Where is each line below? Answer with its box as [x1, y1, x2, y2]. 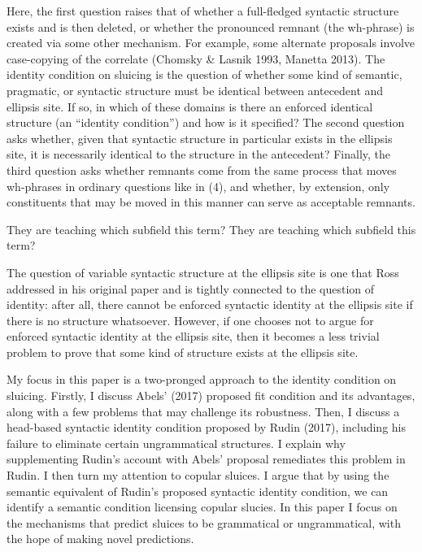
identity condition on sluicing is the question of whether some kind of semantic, [7, 66, 402, 83]
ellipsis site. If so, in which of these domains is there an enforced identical [7, 98, 373, 115]
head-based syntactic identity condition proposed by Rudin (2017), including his [7, 419, 406, 436]
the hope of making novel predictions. [7, 530, 194, 547]
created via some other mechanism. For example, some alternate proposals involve [7, 34, 415, 51]
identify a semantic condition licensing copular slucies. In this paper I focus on [7, 498, 398, 515]
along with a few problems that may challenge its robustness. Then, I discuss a [7, 402, 400, 419]
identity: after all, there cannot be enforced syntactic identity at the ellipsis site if [7, 296, 413, 313]
